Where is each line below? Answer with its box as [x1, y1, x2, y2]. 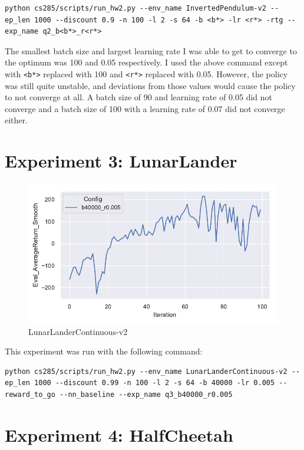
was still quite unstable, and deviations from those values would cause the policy [5, 79, 296, 91]
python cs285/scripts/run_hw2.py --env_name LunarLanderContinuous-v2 [5, 367, 288, 376]
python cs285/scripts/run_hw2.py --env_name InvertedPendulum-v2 [5, 4, 266, 12]
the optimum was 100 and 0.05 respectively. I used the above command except [5, 56, 288, 68]
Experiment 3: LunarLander [5, 149, 237, 173]
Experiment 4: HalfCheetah [5, 422, 233, 446]
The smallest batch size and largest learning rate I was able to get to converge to [5, 44, 297, 57]
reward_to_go [5, 390, 55, 399]
